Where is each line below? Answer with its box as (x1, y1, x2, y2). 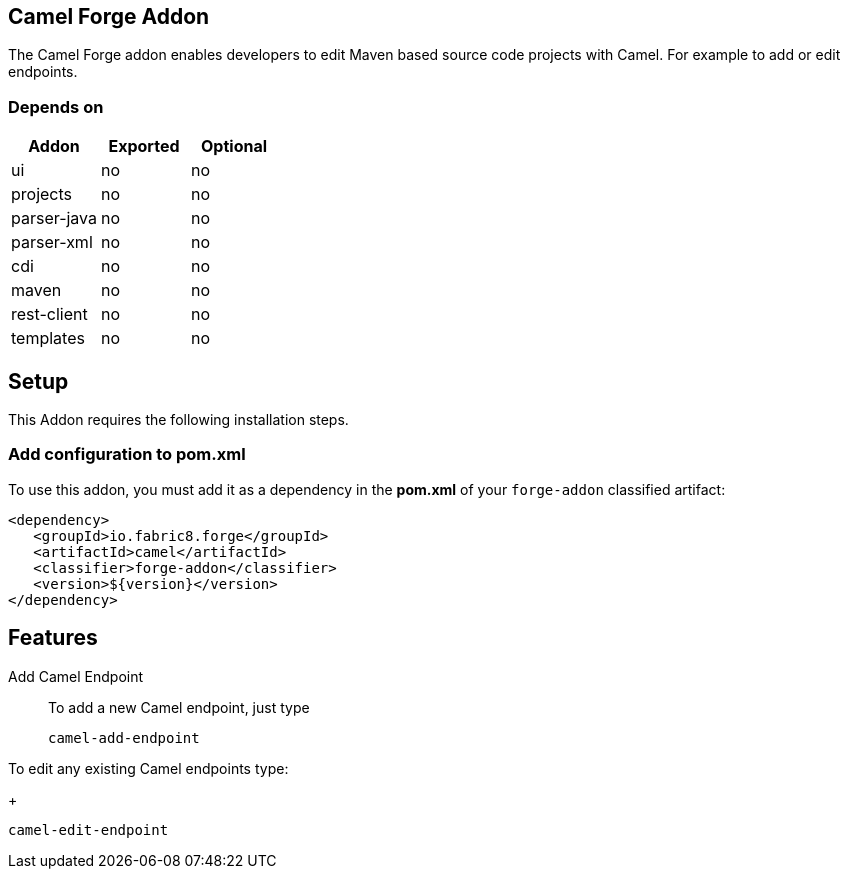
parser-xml (11, 232, 93, 253)
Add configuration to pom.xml (8, 444, 246, 465)
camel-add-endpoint (48, 729, 200, 746)
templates (11, 328, 85, 349)
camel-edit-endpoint (8, 821, 169, 838)
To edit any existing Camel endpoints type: (8, 759, 289, 777)
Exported (108, 136, 180, 157)
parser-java (11, 208, 98, 229)
